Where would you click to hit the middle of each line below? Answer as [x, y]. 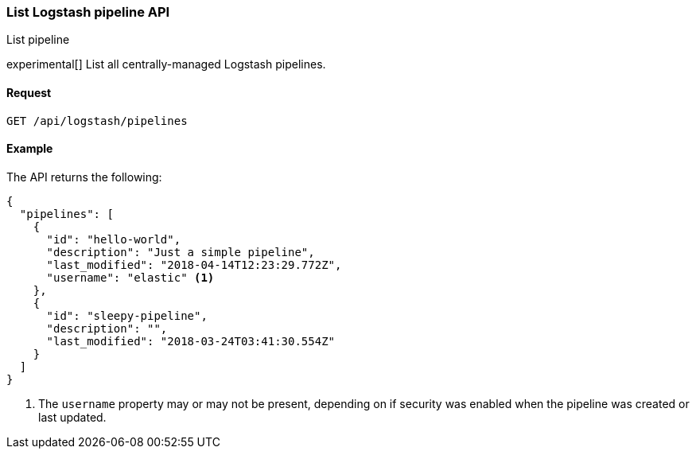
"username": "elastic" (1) [130, 277]
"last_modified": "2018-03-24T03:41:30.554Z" [191, 341]
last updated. [72, 417]
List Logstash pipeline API [88, 12]
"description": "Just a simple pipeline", [181, 252]
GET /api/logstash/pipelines [97, 121]
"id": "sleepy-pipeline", [127, 315]
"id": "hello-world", [114, 239]
